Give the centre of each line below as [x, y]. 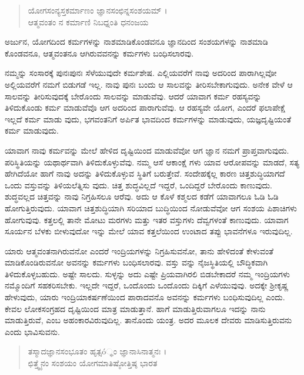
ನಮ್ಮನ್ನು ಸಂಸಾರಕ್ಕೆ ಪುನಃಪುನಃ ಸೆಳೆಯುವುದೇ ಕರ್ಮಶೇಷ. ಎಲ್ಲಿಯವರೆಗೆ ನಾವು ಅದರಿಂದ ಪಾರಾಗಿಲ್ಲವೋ [141, 73]
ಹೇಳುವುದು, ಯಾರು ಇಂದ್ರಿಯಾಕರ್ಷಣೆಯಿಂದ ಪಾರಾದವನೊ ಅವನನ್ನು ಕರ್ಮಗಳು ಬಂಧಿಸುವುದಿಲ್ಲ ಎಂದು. [145, 297]
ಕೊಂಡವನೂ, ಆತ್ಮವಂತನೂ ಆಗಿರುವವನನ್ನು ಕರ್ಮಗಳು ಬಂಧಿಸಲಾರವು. [99, 53]
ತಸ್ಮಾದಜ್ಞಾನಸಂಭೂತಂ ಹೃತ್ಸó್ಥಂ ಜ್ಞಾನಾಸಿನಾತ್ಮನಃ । [97, 351]
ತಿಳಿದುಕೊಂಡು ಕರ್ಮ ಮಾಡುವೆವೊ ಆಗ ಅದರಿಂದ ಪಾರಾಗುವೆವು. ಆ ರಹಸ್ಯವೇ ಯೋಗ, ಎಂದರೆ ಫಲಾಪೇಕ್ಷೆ [145, 107]
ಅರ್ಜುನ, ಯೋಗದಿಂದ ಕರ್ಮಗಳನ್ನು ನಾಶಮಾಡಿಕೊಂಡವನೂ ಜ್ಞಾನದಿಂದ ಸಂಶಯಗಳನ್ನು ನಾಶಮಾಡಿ [136, 42]
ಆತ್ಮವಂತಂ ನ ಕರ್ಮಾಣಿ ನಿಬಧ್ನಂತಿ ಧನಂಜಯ [88, 21]
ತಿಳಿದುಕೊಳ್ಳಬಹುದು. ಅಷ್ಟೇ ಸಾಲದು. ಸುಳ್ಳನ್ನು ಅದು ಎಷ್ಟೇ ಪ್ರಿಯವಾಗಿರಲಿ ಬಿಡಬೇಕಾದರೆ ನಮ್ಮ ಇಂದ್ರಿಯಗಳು [148, 273]
